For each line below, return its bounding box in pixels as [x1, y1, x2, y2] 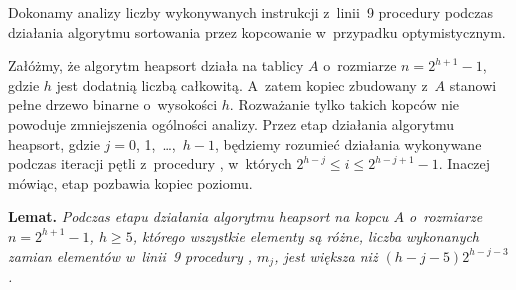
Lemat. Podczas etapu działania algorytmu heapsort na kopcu [8, 206, 389, 227]
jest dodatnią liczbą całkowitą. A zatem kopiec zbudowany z [56, 74, 428, 95]
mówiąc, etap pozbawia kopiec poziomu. [8, 172, 253, 193]
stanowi [449, 74, 497, 95]
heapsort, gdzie [8, 133, 100, 154]
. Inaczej [438, 153, 491, 174]
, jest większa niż [274, 245, 378, 266]
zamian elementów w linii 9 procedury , [8, 245, 253, 266]
